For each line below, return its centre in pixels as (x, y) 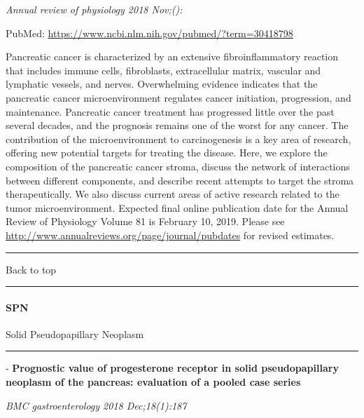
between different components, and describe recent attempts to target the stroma (180, 180)
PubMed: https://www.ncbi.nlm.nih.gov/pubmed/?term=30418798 (149, 33)
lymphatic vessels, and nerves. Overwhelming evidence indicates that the (162, 84)
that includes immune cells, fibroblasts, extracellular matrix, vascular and (163, 70)
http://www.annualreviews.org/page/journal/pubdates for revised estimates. (170, 235)
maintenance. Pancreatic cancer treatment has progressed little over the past (170, 111)
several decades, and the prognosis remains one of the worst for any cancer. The (177, 125)
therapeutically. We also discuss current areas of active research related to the (173, 194)
